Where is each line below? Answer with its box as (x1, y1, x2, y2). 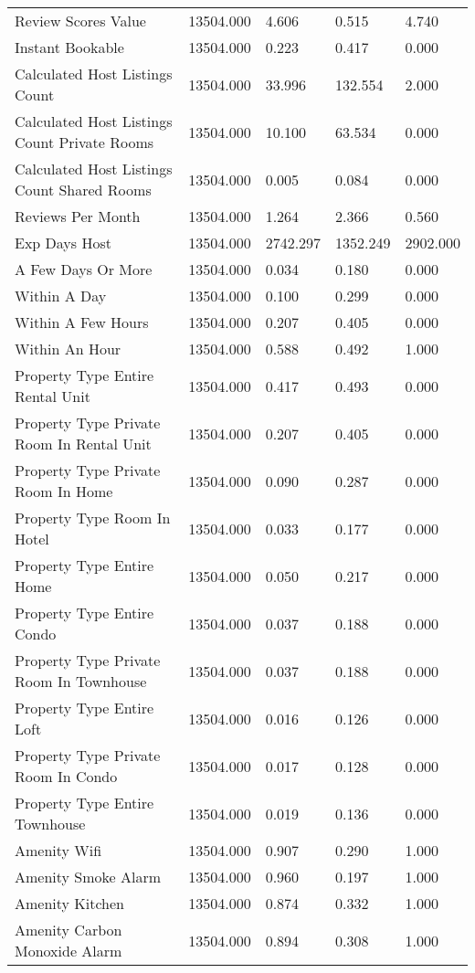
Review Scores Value (15, 10, 146, 31)
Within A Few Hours (15, 312, 149, 333)
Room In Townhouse (15, 671, 147, 692)
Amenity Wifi (15, 840, 102, 861)
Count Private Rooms (15, 132, 154, 153)
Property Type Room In (15, 507, 171, 528)
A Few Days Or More (15, 259, 153, 280)
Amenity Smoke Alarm (15, 866, 162, 887)
